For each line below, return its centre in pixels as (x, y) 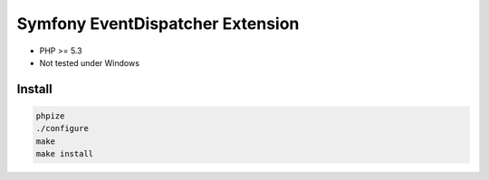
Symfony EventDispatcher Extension (158, 24)
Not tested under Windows (90, 62)
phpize (50, 116)
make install (65, 154)
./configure (62, 128)
